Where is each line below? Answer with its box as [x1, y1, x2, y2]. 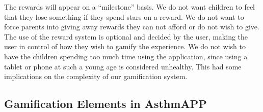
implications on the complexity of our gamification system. [4, 71, 188, 82]
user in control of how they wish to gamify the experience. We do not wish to [4, 41, 246, 52]
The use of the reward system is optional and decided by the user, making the [4, 31, 248, 42]
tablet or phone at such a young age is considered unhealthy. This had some [4, 61, 242, 71]
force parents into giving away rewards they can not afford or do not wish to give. [4, 21, 259, 32]
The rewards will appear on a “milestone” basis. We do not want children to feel [4, 2, 255, 12]
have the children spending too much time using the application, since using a [4, 51, 248, 61]
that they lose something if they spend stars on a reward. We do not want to [4, 11, 244, 22]
